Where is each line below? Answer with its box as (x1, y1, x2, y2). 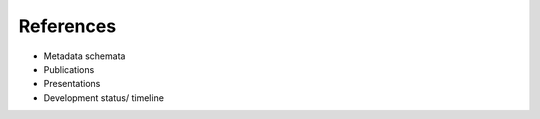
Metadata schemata (43, 50, 126, 62)
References (18, 15, 117, 37)
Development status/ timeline (43, 91, 165, 104)
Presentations (43, 78, 101, 90)
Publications (43, 63, 95, 75)
